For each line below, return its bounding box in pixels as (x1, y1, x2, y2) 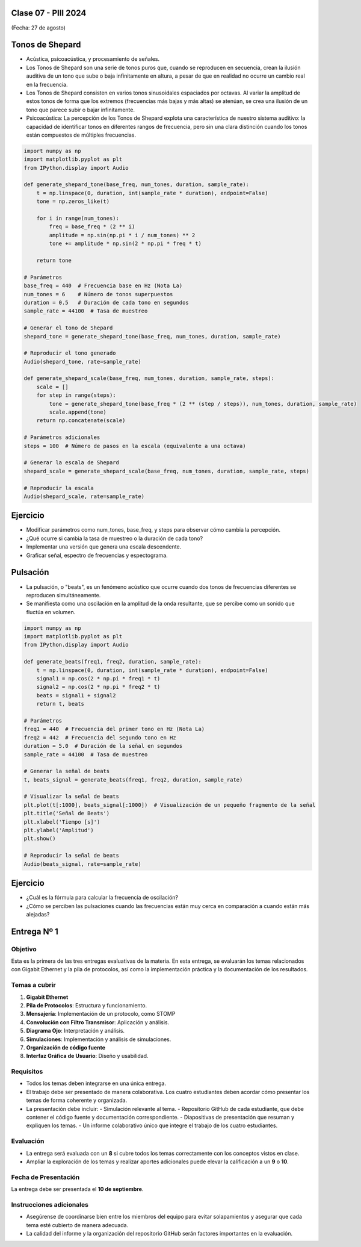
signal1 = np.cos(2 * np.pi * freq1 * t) (36, 675, 161, 682)
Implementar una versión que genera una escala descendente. (26, 543, 182, 550)
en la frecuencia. (26, 81, 68, 88)
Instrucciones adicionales (11, 1200, 88, 1208)
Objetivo (11, 945, 37, 953)
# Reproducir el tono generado (23, 350, 117, 356)
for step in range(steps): (36, 392, 117, 399)
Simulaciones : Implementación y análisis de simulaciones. (26, 1036, 171, 1043)
